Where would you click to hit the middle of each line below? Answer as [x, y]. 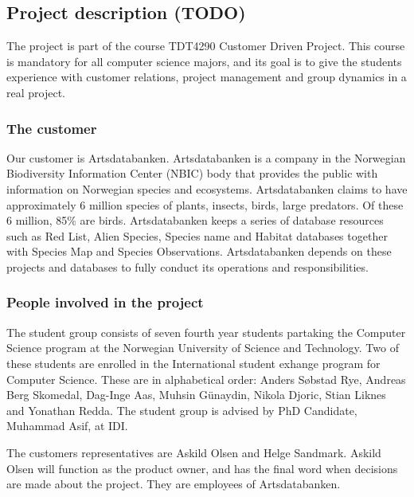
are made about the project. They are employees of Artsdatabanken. [174, 484]
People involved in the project [105, 302]
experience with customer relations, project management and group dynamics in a [207, 77]
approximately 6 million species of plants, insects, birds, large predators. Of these [205, 204]
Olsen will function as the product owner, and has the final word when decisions [202, 468]
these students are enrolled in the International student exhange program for [193, 363]
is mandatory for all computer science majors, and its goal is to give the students [204, 61]
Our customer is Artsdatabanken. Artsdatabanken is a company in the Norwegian [206, 157]
